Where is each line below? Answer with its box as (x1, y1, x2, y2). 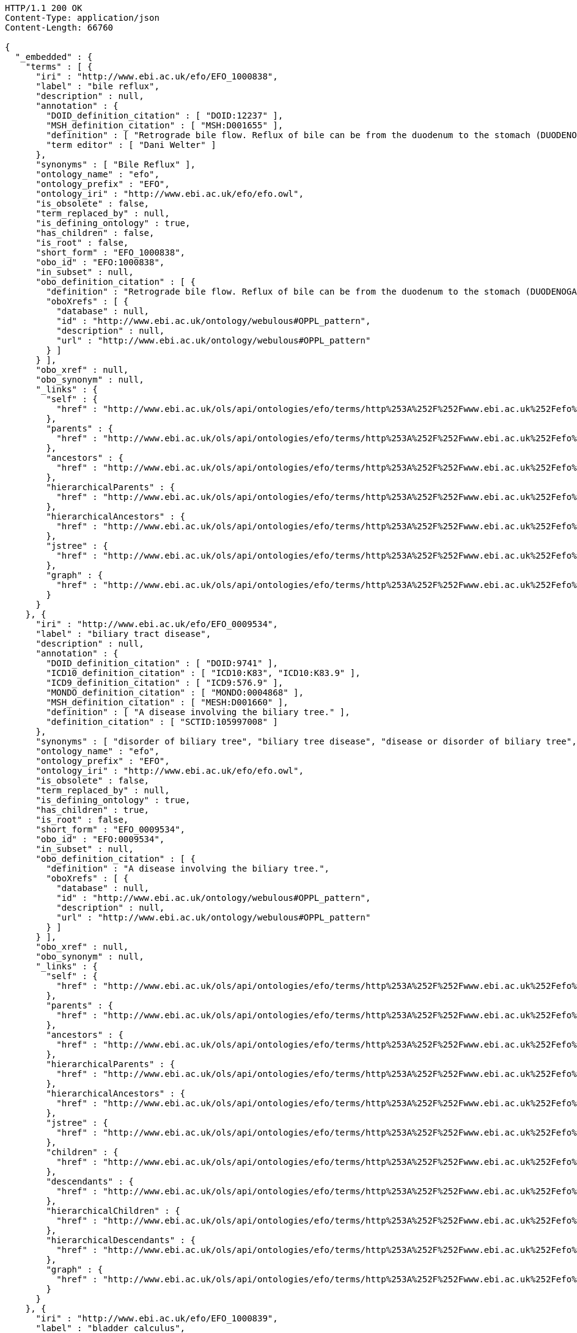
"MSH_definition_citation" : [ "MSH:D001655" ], (46, 120, 284, 130)
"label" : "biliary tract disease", (35, 629, 211, 639)
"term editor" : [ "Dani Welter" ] (46, 140, 216, 150)
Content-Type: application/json (5, 13, 160, 23)
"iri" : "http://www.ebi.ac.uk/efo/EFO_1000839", (35, 1313, 278, 1323)
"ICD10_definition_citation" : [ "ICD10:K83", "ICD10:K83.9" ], (46, 668, 361, 678)
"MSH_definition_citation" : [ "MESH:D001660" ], (46, 697, 288, 707)
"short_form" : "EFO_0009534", (35, 824, 186, 834)
